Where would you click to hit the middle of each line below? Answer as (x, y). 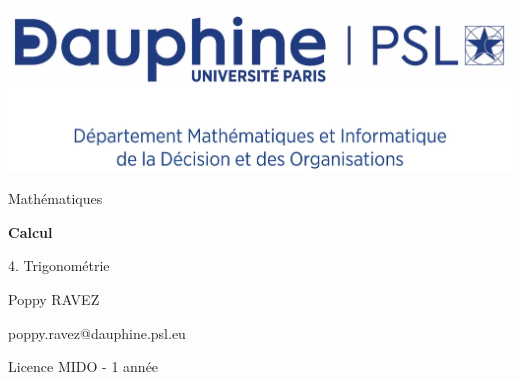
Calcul (30, 231)
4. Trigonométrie (59, 265)
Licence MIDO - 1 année (83, 366)
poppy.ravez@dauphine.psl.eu (97, 332)
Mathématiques (55, 198)
